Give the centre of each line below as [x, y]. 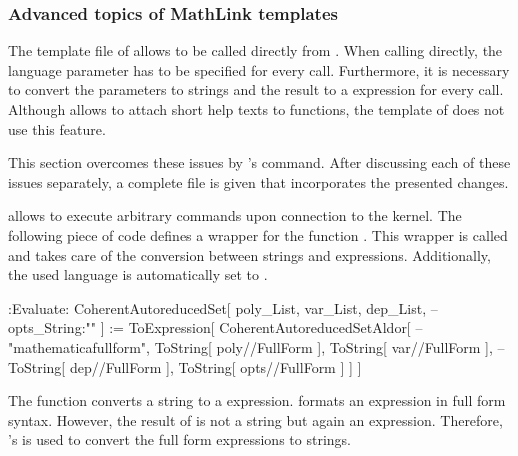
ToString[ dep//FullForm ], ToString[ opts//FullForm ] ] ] [185, 366]
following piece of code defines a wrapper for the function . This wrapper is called [258, 234]
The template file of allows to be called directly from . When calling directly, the [255, 50]
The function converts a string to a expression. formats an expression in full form [257, 400]
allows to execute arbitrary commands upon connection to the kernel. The [235, 215]
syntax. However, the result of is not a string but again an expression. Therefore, [255, 419]
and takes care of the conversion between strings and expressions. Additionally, [249, 254]
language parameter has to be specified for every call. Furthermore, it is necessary [259, 69]
